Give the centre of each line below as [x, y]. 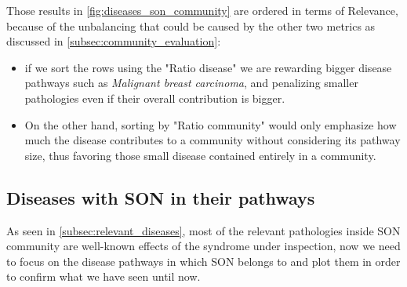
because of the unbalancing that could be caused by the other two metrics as [191, 25]
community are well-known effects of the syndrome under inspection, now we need [203, 246]
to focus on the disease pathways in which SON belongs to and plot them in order [203, 261]
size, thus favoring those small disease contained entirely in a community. [200, 155]
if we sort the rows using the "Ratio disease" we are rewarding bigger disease [208, 67]
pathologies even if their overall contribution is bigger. [155, 98]
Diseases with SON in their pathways [161, 197]
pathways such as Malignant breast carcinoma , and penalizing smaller [191, 83]
